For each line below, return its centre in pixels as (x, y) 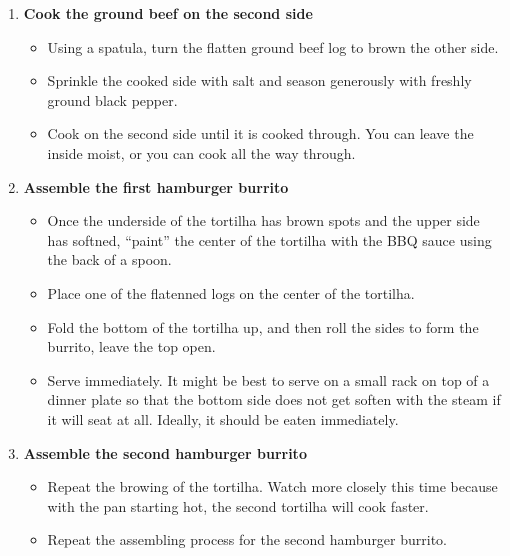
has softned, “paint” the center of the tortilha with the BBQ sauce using (269, 239)
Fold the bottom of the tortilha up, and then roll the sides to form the (263, 326)
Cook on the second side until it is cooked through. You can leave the (260, 133)
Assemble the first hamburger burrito (156, 186)
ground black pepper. (112, 99)
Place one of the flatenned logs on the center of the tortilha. (231, 292)
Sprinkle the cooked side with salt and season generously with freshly (259, 80)
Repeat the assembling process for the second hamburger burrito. (247, 539)
